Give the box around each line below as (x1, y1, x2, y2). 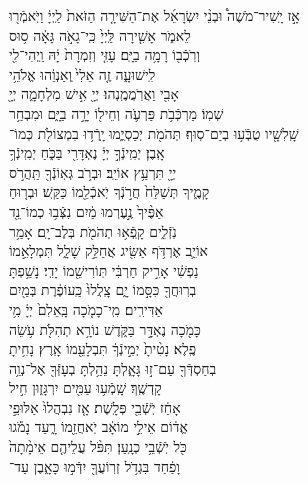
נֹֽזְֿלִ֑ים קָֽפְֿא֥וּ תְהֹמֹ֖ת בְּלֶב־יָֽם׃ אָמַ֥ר (9, 220, 177, 241)
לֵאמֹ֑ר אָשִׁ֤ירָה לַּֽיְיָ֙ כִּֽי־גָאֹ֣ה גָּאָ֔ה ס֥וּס (9, 24, 191, 45)
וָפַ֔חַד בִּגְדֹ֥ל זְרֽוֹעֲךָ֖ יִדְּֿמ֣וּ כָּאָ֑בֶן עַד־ (9, 455, 180, 476)
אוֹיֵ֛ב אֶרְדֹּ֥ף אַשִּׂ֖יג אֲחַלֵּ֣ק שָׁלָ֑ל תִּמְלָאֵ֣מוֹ (9, 240, 208, 261)
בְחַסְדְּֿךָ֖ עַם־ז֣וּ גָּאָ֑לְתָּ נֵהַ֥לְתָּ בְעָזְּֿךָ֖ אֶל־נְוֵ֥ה (9, 357, 217, 378)
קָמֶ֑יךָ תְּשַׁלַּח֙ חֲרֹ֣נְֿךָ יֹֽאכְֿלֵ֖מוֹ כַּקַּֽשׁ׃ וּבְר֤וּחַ (9, 181, 210, 202)
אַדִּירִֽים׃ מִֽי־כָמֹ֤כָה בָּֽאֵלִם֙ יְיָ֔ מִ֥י (9, 298, 163, 319)
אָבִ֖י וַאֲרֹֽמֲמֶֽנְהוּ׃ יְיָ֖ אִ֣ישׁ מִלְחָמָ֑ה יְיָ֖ (9, 83, 179, 104)
